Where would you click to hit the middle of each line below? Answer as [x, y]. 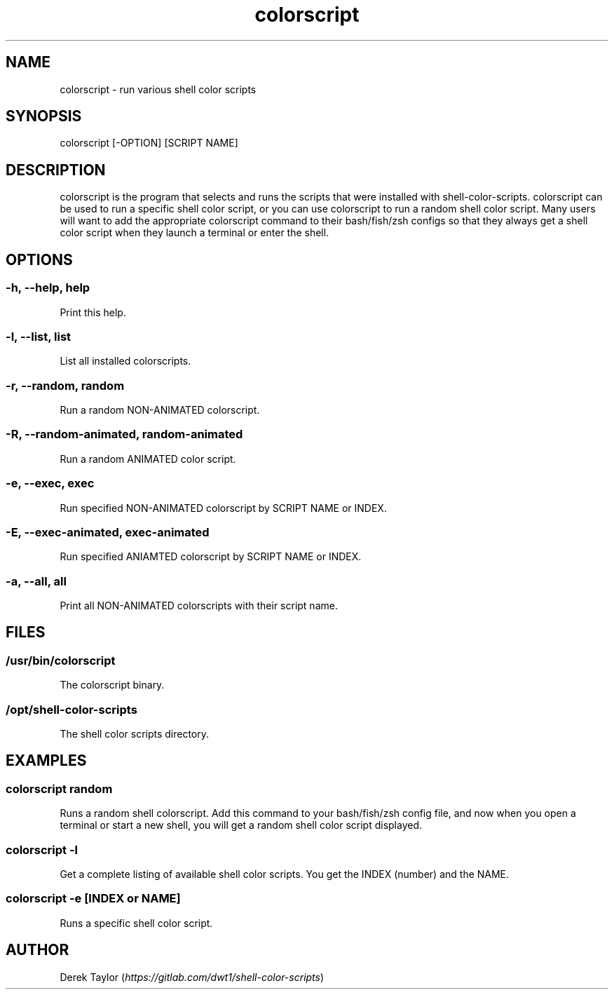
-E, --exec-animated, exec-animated [108, 532]
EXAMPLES [46, 761]
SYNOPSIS [44, 116]
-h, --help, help [48, 288]
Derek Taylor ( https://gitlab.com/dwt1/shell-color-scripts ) [192, 977]
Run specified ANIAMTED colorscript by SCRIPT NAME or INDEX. [211, 557]
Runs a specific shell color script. [136, 923]
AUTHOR [37, 950]
